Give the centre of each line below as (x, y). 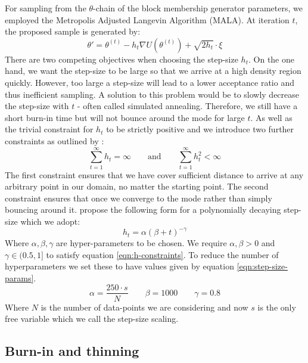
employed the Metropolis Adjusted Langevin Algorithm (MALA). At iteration (147, 19)
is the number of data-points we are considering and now (144, 307)
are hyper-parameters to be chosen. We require (141, 243)
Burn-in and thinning (72, 351)
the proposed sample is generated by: (73, 31)
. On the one (271, 59)
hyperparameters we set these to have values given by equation (119, 266)
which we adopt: (50, 221)
